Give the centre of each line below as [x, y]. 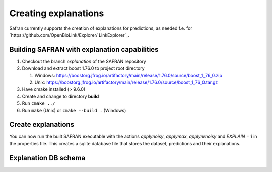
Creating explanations [57, 13]
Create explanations [42, 125]
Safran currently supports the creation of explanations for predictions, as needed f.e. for [101, 28]
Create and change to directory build [60, 96]
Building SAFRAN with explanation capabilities [84, 49]
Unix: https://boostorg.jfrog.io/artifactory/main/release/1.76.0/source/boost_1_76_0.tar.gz [126, 82]
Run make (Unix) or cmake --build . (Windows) [74, 110]
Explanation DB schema [47, 158]
